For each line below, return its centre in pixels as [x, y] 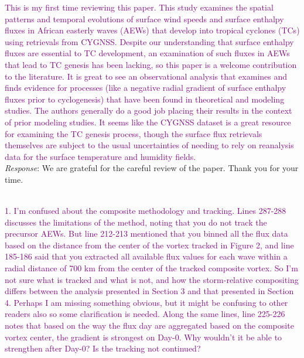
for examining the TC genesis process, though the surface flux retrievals [134, 133]
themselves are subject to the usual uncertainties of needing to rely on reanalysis [149, 145]
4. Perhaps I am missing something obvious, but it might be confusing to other [146, 302]
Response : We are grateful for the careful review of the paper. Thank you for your [152, 168]
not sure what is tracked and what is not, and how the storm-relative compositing [152, 279]
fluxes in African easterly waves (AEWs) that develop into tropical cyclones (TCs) [152, 30]
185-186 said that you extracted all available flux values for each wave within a [146, 256]
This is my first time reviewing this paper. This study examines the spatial [139, 7]
